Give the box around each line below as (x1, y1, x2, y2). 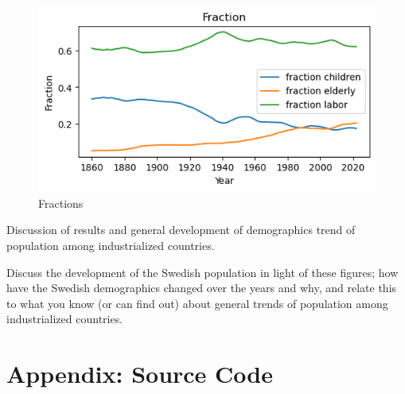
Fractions (38, 194, 84, 211)
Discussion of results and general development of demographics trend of (6, 221, 356, 238)
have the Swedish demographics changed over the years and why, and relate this (6, 279, 397, 296)
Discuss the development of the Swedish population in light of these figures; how (6, 263, 399, 280)
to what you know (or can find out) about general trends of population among (6, 295, 388, 311)
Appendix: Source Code (6, 357, 273, 390)
